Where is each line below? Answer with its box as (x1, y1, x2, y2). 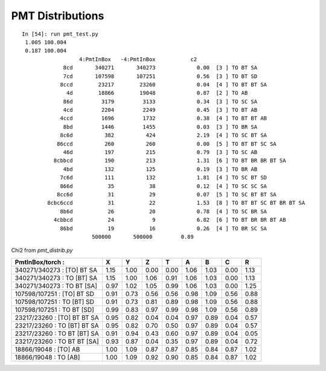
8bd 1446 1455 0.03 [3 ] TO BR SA (63, 123, 258, 130)
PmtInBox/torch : (14, 257, 65, 266)
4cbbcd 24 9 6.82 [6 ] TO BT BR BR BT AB (53, 216, 286, 224)
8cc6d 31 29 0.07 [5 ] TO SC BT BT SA (56, 191, 277, 198)
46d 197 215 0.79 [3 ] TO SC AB (63, 149, 258, 156)
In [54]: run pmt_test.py (22, 30, 99, 37)
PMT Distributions (11, 9, 104, 22)
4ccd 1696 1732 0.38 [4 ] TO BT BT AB (60, 115, 267, 122)
